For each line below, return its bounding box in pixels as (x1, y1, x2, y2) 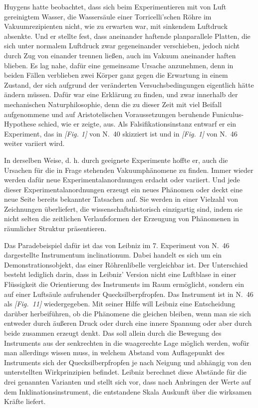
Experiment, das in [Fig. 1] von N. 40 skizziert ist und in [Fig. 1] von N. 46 (4, 128, 238, 138)
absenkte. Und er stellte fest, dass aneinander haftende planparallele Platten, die (4, 30, 251, 41)
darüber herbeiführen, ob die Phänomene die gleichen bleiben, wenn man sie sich (4, 308, 251, 318)
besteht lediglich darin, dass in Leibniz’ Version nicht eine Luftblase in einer (4, 269, 237, 279)
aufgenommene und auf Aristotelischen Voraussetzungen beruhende (4, 109, 210, 119)
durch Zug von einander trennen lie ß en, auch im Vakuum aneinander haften (4, 50, 236, 60)
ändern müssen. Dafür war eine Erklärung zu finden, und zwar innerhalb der (4, 89, 238, 100)
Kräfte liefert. (4, 396, 46, 407)
